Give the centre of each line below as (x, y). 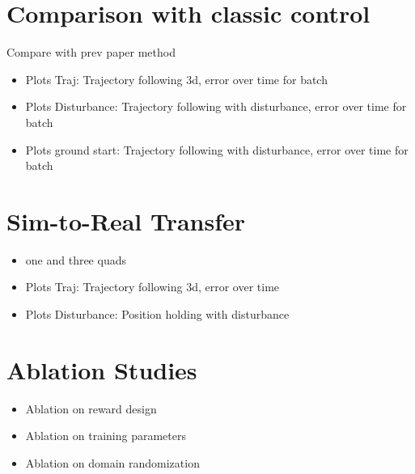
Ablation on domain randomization (112, 462)
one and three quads (76, 259)
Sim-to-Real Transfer (126, 220)
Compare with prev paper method (91, 52)
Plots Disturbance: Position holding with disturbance (157, 314)
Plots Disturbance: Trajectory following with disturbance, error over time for (216, 106)
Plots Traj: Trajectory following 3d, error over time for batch (176, 79)
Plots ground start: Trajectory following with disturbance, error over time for (217, 149)
